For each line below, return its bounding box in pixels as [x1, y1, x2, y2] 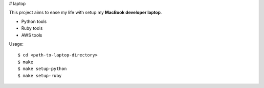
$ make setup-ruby [18, 73, 62, 78]
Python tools [21, 18, 47, 24]
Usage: [9, 41, 24, 47]
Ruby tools [21, 25, 43, 31]
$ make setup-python [18, 66, 67, 71]
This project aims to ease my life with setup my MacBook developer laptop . [9, 10, 162, 16]
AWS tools [21, 32, 43, 38]
